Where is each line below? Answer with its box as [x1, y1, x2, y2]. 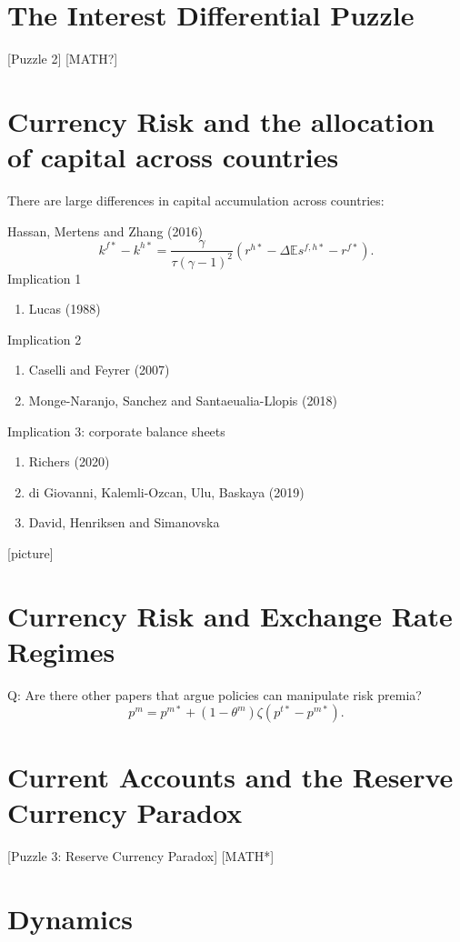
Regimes [7, 632, 115, 669]
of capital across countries [7, 138, 339, 175]
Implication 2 [7, 329, 82, 348]
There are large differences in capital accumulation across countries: [7, 191, 385, 210]
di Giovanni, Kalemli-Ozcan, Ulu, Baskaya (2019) [28, 482, 305, 501]
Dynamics [7, 899, 134, 937]
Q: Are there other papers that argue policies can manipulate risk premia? [7, 685, 422, 704]
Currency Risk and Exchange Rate [7, 596, 453, 634]
